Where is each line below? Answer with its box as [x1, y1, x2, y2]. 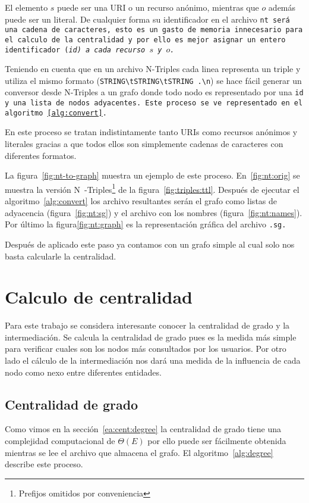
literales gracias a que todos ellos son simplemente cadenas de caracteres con [5, 138, 283, 150]
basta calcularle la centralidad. [5, 249, 116, 262]
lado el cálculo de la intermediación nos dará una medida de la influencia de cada [5, 354, 301, 366]
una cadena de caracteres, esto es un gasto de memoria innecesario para [5, 26, 303, 35]
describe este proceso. [5, 458, 83, 470]
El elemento [5, 1, 48, 13]
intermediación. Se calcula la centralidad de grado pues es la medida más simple [5, 330, 297, 343]
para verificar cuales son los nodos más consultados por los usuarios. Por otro [5, 342, 286, 355]
